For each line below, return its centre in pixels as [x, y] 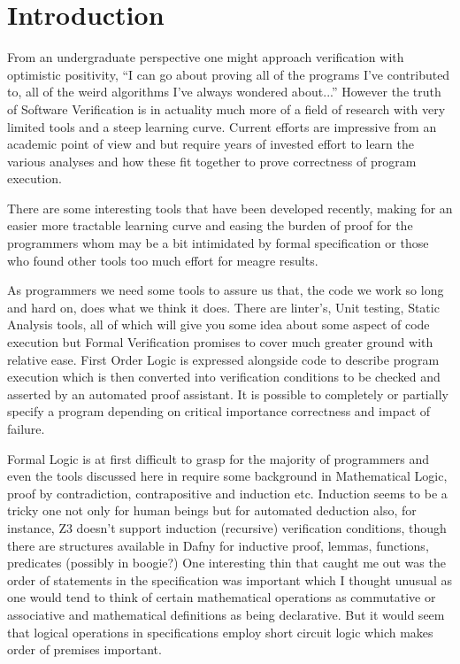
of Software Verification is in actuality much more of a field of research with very [226, 108]
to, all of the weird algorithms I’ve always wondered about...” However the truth [224, 92]
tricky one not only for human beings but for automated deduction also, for [212, 510]
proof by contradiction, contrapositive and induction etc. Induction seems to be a [227, 493]
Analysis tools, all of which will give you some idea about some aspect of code [218, 324]
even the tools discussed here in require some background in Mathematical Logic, [227, 476]
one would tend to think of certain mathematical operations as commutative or [222, 597]
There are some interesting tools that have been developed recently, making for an [230, 208]
